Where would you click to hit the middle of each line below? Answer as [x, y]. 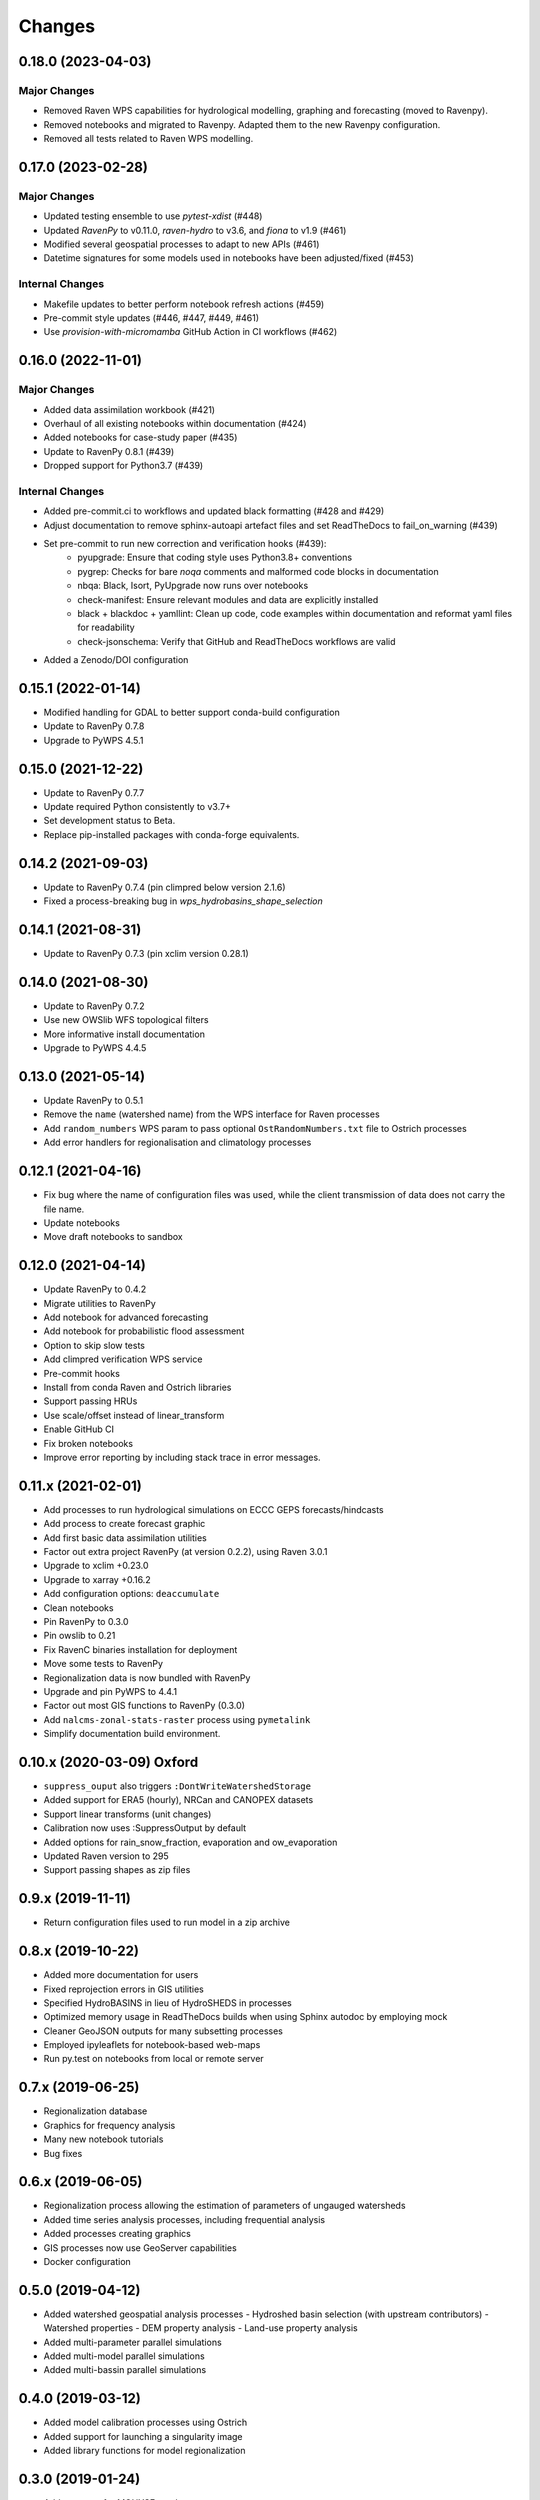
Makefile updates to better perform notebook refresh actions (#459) [184, 304]
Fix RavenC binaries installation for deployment [140, 1649]
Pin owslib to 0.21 [79, 1636]
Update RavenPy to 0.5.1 [93, 1101]
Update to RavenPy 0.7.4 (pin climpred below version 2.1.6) [164, 887]
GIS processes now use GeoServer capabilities [140, 2247]
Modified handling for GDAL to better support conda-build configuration [191, 712]
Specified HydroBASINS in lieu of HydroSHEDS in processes [167, 2002]
